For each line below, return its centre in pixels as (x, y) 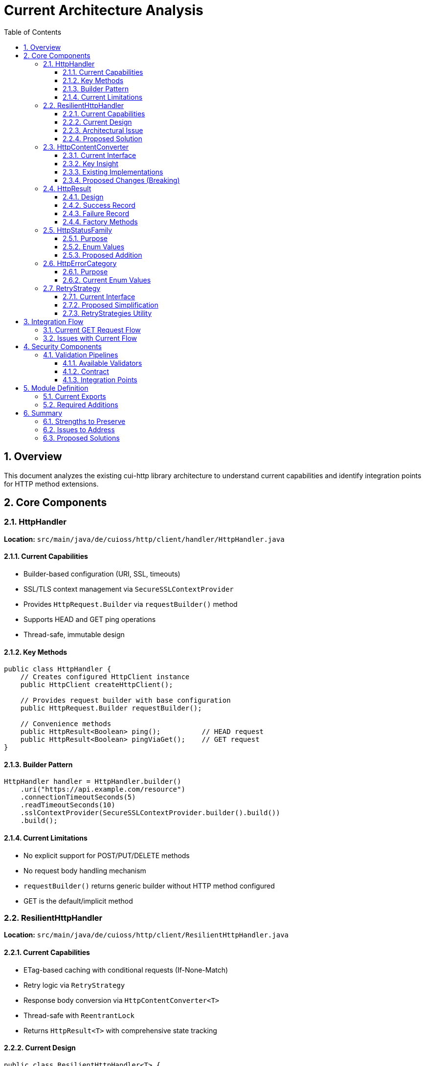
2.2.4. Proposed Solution (102, 138)
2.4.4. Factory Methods (100, 222)
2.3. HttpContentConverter (86, 147)
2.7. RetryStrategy (72, 288)
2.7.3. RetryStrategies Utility (107, 313)
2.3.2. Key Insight (90, 163)
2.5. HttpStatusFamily (78, 230)
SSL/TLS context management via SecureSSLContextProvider (129, 589)
